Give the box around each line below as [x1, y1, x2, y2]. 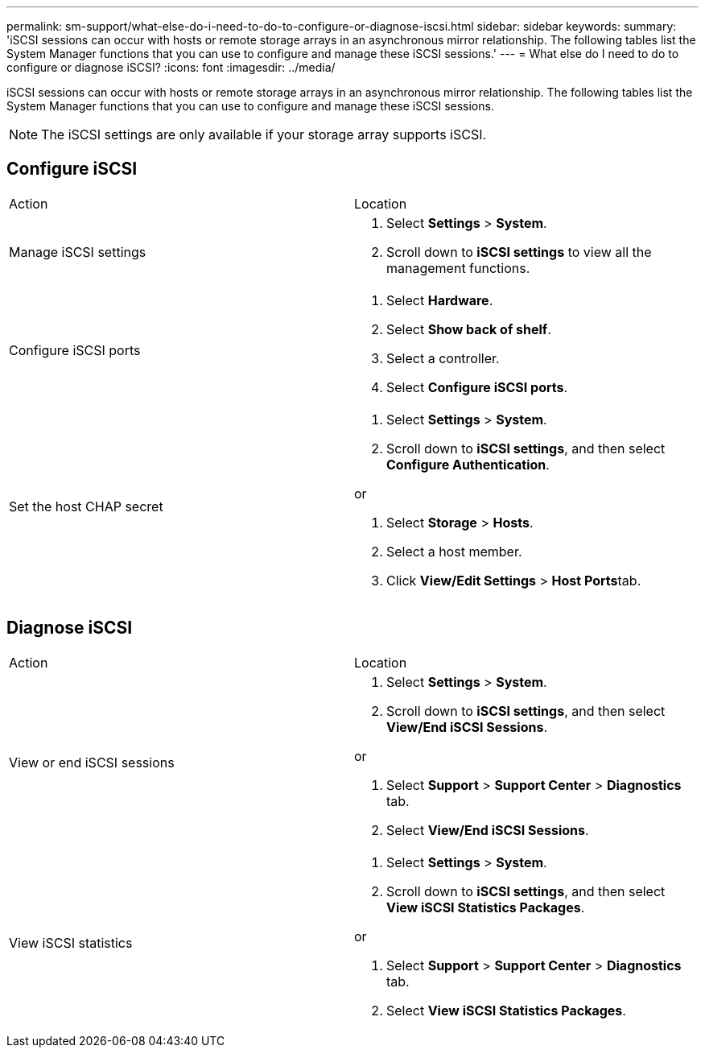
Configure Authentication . [386, 456, 550, 473]
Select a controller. [386, 349, 500, 366]
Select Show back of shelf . [386, 320, 551, 337]
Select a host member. [386, 543, 522, 560]
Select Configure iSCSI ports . [386, 378, 568, 395]
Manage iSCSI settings [9, 243, 146, 260]
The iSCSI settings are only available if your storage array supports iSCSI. [41, 126, 487, 143]
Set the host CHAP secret [9, 498, 163, 515]
